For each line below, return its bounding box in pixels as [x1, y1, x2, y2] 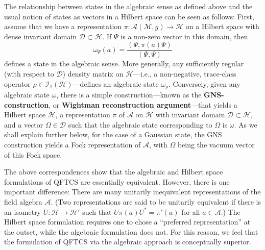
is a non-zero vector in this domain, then [121, 31, 248, 41]
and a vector [4, 119, 43, 130]
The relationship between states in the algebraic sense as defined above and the [4, 1, 253, 11]
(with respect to [4, 68, 54, 79]
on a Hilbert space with [185, 21, 259, 32]
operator [4, 78, 31, 89]
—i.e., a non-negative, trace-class [133, 68, 236, 79]
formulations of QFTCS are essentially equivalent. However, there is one [4, 176, 230, 187]
